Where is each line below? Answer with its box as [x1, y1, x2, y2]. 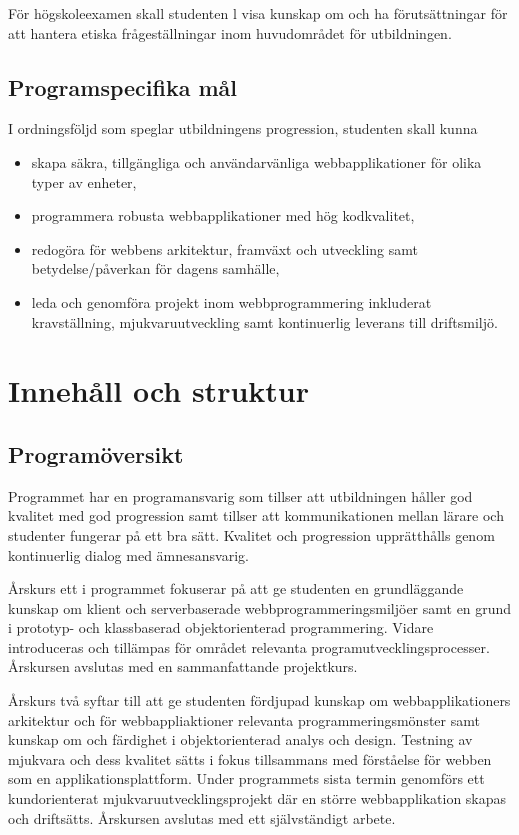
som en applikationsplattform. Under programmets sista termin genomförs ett [8, 768, 485, 789]
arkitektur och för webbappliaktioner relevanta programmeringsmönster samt [8, 709, 480, 730]
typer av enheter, [31, 171, 137, 192]
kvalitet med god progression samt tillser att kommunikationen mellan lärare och [8, 505, 504, 526]
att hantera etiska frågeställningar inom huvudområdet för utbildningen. [8, 22, 452, 43]
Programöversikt [8, 438, 184, 469]
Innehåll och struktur [8, 370, 309, 411]
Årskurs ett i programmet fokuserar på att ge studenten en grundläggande [8, 578, 464, 599]
